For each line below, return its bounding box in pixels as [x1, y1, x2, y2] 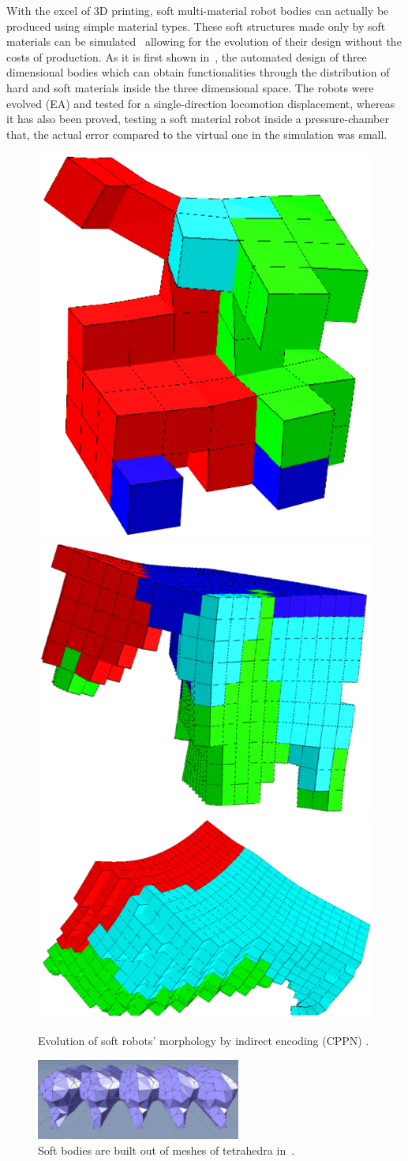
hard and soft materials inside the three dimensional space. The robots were [6, 79, 374, 95]
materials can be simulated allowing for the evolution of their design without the [6, 33, 402, 50]
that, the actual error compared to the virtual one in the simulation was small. [6, 125, 387, 142]
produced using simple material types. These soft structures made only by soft [6, 17, 386, 34]
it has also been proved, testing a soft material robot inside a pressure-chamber [6, 110, 389, 127]
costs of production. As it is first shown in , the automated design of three [6, 48, 367, 65]
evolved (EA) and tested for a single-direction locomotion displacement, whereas [6, 95, 395, 111]
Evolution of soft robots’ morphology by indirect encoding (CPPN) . [38, 1032, 369, 1049]
